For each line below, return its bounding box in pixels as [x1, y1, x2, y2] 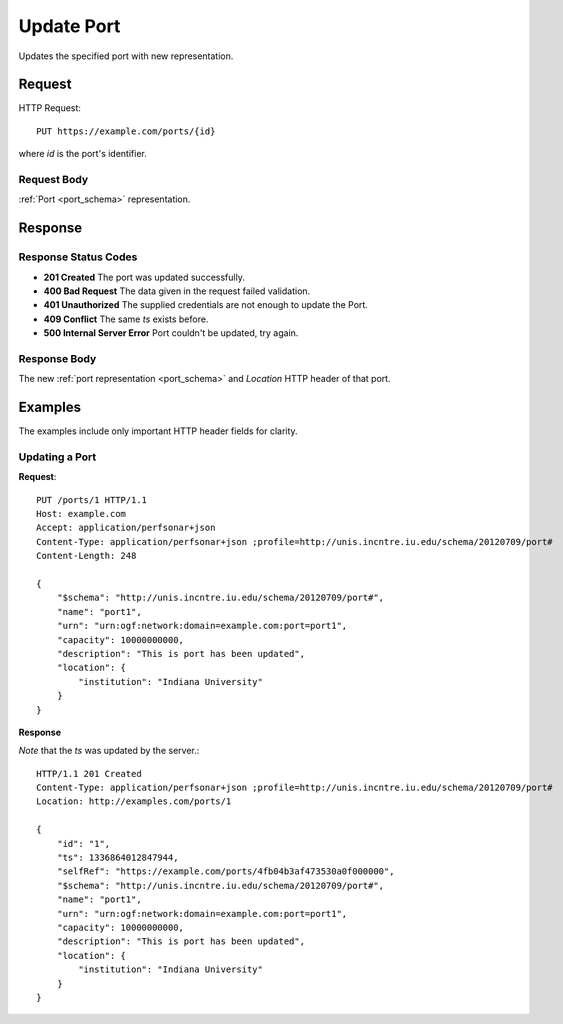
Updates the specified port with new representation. [18, 50, 234, 62]
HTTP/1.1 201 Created [36, 768, 142, 779]
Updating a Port [18, 450, 97, 464]
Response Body [18, 351, 97, 365]
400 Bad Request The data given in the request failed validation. [43, 285, 311, 297]
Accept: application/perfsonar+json [36, 522, 216, 534]
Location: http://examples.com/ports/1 [36, 796, 232, 807]
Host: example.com [36, 508, 127, 520]
